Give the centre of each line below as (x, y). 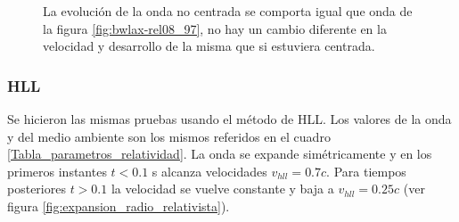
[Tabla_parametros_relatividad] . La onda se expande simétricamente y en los (220, 154)
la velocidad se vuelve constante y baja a (222, 189)
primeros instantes (57, 171)
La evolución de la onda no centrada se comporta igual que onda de (228, 11)
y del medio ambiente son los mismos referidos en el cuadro (169, 136)
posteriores (37, 189)
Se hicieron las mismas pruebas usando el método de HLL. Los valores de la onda (229, 119)
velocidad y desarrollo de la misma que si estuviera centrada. (209, 46)
